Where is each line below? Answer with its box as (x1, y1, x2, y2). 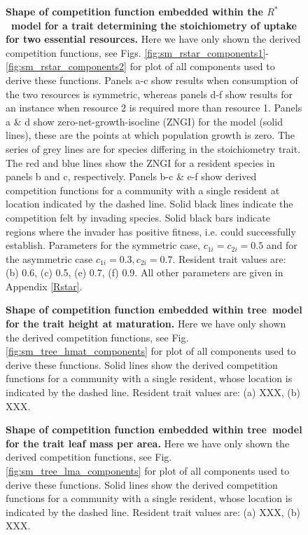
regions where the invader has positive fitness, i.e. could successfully (6, 224, 296, 238)
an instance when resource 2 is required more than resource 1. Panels (6, 100, 302, 115)
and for (266, 238, 297, 252)
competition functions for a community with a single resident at (6, 182, 280, 197)
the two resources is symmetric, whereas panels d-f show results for (6, 86, 293, 101)
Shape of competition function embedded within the (6, 4, 263, 18)
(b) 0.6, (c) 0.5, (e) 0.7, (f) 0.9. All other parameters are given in (6, 265, 283, 280)
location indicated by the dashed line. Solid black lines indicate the (6, 196, 293, 211)
